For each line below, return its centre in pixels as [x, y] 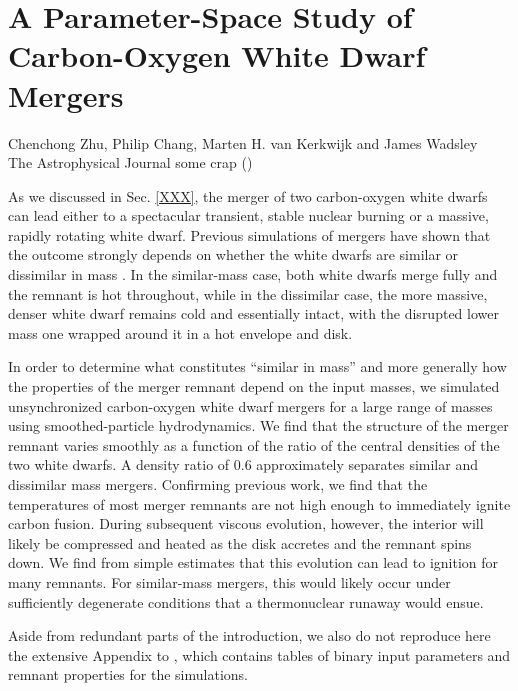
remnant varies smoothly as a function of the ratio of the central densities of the [254, 444]
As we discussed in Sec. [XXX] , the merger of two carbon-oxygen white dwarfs [248, 195]
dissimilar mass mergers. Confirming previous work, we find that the [218, 484]
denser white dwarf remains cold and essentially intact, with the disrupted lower [253, 313]
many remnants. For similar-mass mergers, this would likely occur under [229, 581]
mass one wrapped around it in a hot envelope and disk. [180, 332]
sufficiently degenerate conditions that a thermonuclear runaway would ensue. [246, 601]
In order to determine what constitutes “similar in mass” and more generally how [257, 366]
